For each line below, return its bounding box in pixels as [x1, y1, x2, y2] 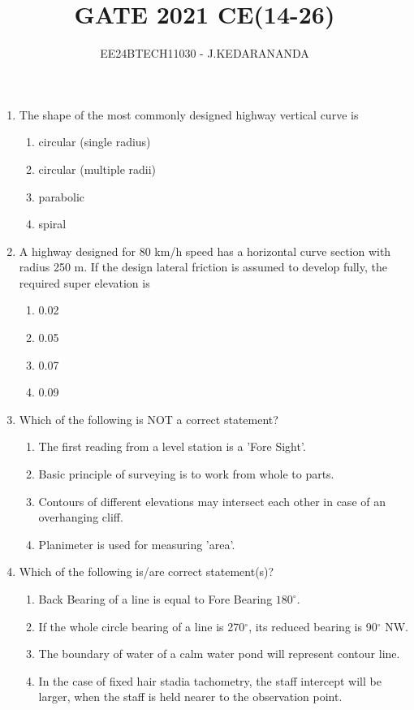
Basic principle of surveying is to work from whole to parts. [38, 465, 334, 483]
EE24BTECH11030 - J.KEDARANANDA [100, 45, 309, 62]
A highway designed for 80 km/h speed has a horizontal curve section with [19, 242, 391, 259]
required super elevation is [19, 274, 150, 291]
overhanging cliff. [38, 509, 123, 526]
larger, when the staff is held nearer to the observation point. [38, 688, 343, 705]
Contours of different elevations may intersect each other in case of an [38, 492, 386, 509]
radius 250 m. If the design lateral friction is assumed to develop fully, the [19, 258, 387, 275]
